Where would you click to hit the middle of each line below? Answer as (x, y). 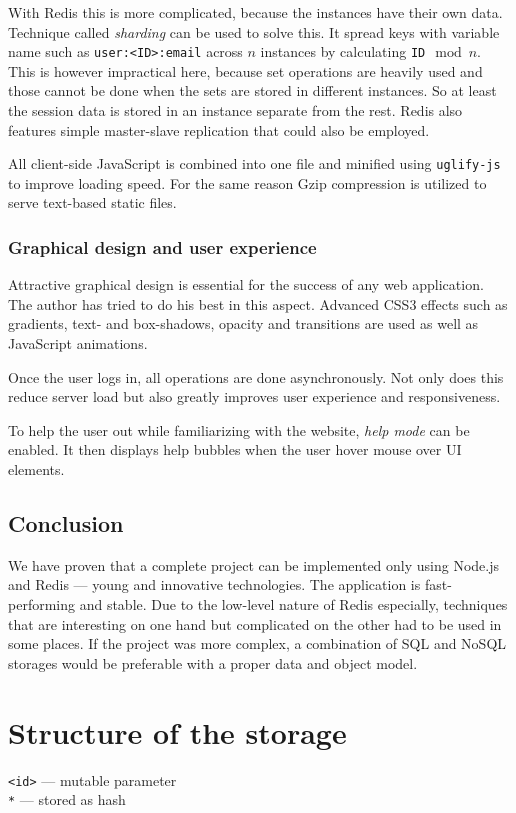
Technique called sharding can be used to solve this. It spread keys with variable (254, 31)
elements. (36, 469)
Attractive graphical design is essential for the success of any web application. (246, 284)
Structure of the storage (177, 731)
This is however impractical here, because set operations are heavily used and (245, 70)
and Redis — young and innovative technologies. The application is (214, 584)
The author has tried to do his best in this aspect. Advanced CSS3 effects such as (258, 303)
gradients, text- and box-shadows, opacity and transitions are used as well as (243, 323)
